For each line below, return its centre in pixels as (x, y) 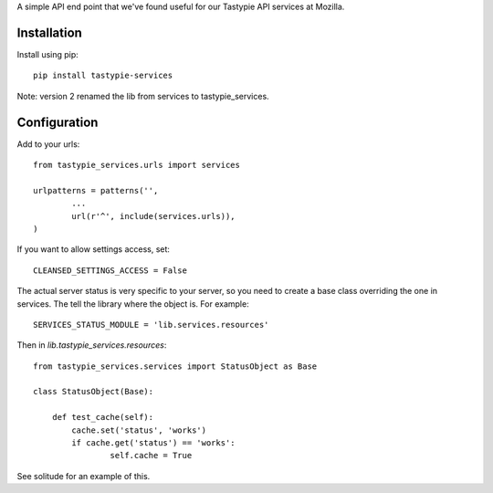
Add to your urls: (48, 144)
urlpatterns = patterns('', (96, 190)
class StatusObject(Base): (94, 392)
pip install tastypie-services (103, 76)
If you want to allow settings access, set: (94, 249)
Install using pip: (48, 54)
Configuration (58, 122)
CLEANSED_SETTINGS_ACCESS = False (110, 270)
